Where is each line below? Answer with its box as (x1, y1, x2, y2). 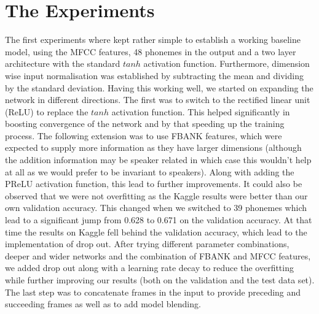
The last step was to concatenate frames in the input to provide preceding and (5, 285, 301, 298)
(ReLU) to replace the (5, 105, 89, 118)
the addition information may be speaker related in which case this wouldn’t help (5, 153, 312, 166)
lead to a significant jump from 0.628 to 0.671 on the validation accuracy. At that (5, 213, 312, 226)
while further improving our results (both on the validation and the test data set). (5, 274, 315, 286)
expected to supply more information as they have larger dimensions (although (5, 141, 302, 154)
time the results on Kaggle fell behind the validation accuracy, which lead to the (5, 225, 307, 238)
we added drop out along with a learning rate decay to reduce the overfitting (5, 261, 294, 274)
